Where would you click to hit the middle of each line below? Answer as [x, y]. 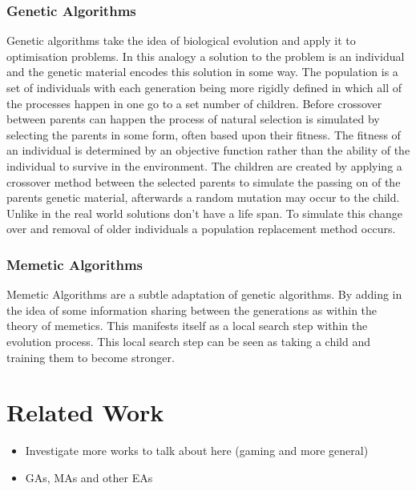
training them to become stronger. [91, 357]
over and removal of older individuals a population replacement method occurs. [201, 229]
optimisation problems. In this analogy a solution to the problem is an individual [206, 56]
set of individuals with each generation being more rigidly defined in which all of [204, 87]
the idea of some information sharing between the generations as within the [192, 310]
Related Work [85, 412]
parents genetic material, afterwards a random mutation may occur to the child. [203, 197]
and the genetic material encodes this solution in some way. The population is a [202, 72]
